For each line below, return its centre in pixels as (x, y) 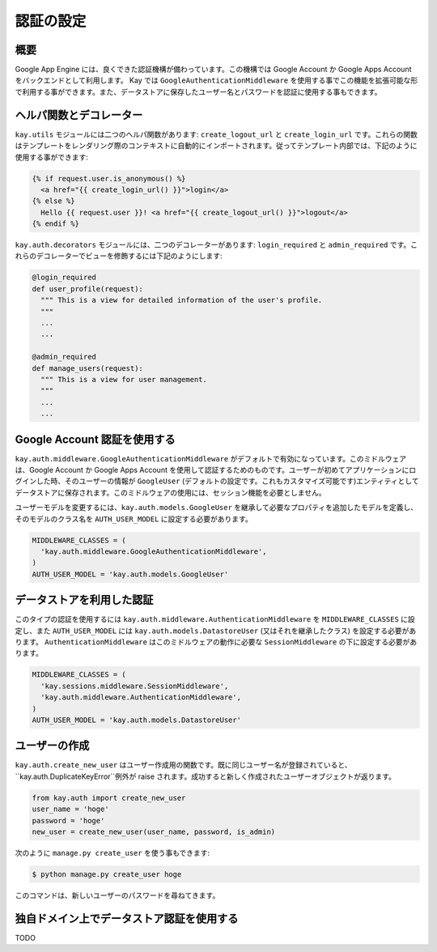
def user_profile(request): (87, 289)
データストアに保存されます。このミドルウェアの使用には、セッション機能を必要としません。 (171, 492)
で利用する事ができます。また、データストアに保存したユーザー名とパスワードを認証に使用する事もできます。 (198, 91)
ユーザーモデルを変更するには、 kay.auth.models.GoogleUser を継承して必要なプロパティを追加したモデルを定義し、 (216, 508)
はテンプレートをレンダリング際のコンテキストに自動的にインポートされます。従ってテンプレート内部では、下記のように (216, 146)
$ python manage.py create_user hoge (107, 874)
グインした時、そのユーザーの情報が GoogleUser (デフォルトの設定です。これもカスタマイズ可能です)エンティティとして (217, 481)
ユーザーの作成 (52, 746)
